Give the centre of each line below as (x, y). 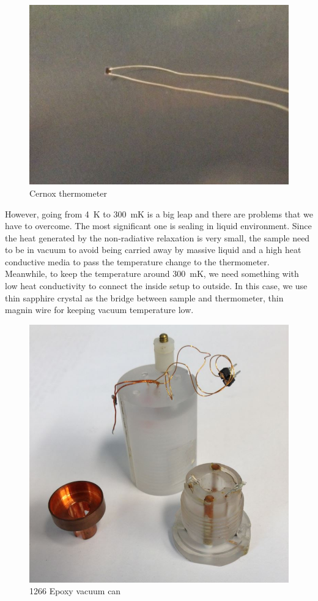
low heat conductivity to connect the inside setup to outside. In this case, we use (156, 286)
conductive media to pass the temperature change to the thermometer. (137, 261)
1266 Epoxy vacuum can (75, 591)
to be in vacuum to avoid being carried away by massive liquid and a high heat (153, 250)
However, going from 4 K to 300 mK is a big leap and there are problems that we (159, 214)
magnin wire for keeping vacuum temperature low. (99, 310)
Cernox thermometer (68, 193)
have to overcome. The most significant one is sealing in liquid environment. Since (158, 226)
